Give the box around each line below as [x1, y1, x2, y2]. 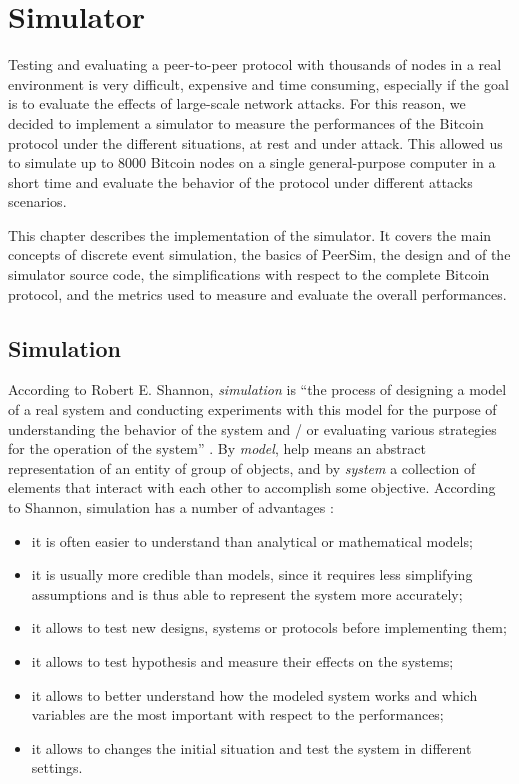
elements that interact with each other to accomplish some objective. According [8, 477, 496, 498]
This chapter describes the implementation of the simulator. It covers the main [8, 224, 492, 245]
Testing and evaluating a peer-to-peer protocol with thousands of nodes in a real [8, 54, 502, 75]
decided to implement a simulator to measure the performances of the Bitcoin [8, 112, 484, 133]
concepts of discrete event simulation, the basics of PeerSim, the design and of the [8, 244, 511, 265]
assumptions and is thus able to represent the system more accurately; [31, 583, 463, 604]
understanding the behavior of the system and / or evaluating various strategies [8, 418, 497, 439]
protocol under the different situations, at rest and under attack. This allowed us [8, 132, 503, 153]
